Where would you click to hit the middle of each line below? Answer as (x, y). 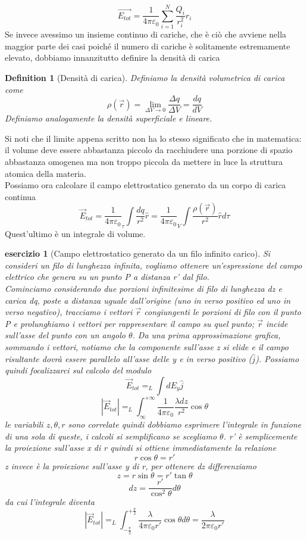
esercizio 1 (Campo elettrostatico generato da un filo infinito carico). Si (138, 253)
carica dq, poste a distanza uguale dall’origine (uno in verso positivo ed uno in (148, 300)
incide (277, 323)
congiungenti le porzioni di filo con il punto (223, 312)
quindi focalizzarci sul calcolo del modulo (78, 370)
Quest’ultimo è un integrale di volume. (75, 233)
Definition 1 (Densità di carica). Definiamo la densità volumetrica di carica (145, 77)
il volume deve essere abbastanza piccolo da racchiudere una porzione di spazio (149, 150)
